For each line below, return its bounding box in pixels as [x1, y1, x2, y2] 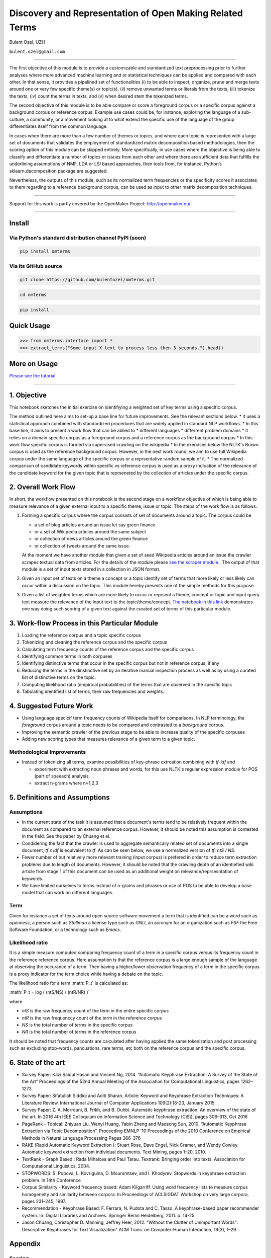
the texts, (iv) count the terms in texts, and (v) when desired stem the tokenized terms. [9, 93, 188, 99]
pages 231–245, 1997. [22, 1198, 66, 1205]
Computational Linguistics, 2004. [22, 1163, 90, 1169]
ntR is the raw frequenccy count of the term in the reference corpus [22, 1014, 162, 1021]
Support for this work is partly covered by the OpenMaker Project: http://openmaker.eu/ [9, 200, 191, 206]
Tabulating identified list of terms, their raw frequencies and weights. [22, 688, 165, 694]
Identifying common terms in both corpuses [22, 653, 113, 659]
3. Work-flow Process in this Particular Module [9, 619, 158, 627]
